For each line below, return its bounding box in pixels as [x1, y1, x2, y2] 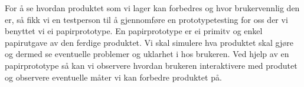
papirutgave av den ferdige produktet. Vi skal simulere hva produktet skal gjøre [5, 36, 293, 48]
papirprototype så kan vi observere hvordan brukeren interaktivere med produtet [5, 59, 298, 71]
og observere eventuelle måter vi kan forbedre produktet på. [5, 71, 222, 83]
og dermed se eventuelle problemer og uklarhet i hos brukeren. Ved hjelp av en [5, 48, 289, 60]
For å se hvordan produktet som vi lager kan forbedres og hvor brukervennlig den [5, 2, 300, 14]
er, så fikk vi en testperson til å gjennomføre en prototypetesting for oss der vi [5, 13, 288, 25]
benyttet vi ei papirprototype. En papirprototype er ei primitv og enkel [5, 25, 263, 37]
